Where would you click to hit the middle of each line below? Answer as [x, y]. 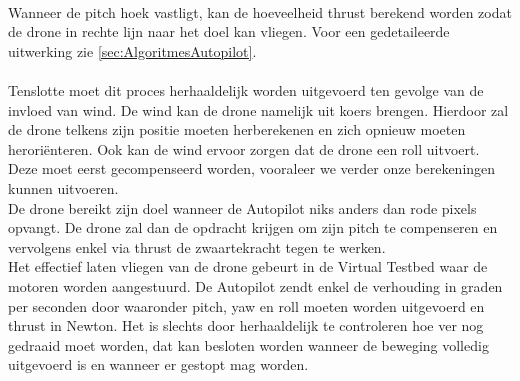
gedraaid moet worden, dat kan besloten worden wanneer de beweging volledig [248, 344]
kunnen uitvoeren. [63, 187]
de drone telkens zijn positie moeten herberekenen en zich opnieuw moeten [237, 129]
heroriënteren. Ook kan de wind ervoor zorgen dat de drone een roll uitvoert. [244, 148]
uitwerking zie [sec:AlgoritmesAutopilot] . [132, 50]
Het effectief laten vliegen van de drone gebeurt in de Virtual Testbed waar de [248, 266]
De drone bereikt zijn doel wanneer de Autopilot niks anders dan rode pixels [242, 207]
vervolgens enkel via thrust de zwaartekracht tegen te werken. [197, 246]
